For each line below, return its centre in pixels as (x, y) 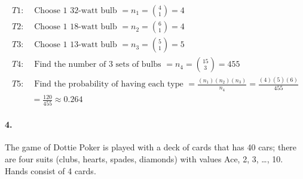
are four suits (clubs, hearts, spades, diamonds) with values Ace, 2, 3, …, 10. (144, 158)
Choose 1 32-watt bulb (76, 11)
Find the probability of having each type (109, 84)
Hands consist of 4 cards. (51, 170)
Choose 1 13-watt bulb (76, 45)
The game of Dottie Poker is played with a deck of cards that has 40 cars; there (151, 147)
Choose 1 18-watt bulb (76, 27)
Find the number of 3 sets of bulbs (98, 65)
